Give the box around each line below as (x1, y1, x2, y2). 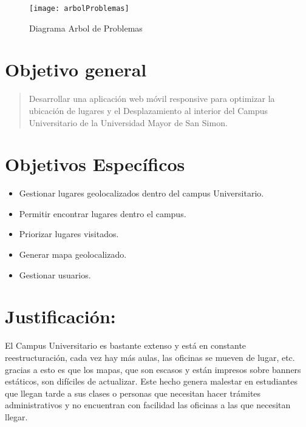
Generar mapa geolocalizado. (19, 248, 127, 261)
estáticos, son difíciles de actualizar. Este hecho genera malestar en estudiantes (5, 375, 297, 388)
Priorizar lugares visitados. (19, 227, 119, 240)
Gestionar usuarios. (19, 268, 91, 281)
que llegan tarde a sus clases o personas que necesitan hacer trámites (5, 386, 261, 399)
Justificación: (5, 304, 116, 329)
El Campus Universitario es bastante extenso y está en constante (5, 339, 246, 352)
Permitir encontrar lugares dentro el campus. (19, 207, 186, 220)
